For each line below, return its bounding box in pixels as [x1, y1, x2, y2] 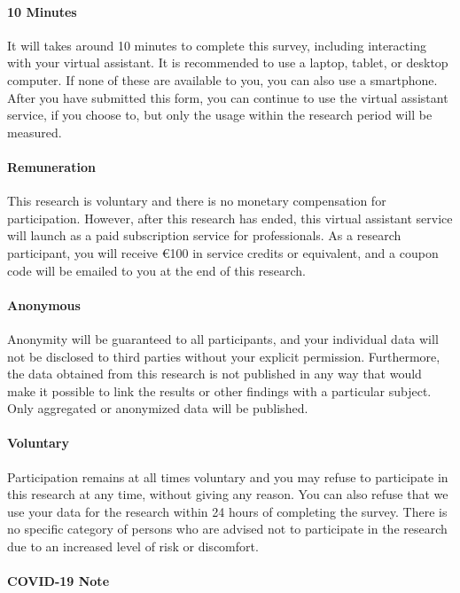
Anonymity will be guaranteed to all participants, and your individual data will [7, 329, 439, 347]
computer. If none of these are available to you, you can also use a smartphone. [7, 70, 438, 89]
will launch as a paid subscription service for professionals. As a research [7, 226, 402, 245]
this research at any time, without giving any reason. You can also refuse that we [7, 485, 448, 503]
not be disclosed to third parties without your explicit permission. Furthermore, [7, 347, 441, 365]
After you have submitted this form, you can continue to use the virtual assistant [7, 88, 448, 106]
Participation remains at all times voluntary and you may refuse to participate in [7, 467, 448, 486]
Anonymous [7, 295, 81, 314]
